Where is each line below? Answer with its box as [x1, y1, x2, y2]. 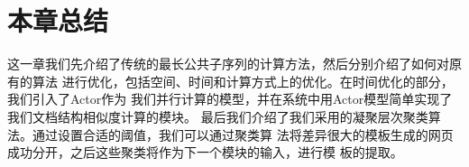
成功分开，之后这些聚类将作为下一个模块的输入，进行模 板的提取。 [7, 143, 403, 162]
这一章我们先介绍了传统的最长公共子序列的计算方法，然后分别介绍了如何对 [7, 54, 449, 73]
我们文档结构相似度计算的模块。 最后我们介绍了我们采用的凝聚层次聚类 [7, 107, 428, 125]
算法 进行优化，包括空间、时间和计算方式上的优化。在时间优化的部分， [32, 71, 454, 90]
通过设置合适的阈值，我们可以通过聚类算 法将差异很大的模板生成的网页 [32, 125, 454, 144]
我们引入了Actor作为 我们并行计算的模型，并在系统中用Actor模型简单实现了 [7, 89, 453, 108]
